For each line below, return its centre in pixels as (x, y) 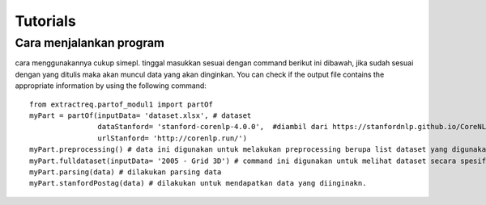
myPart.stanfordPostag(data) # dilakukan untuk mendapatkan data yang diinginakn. (198, 183)
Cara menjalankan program (90, 43)
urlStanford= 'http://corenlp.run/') (172, 138)
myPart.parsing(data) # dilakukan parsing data (126, 172)
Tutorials (45, 21)
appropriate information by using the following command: (111, 86)
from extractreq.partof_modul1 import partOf (122, 104)
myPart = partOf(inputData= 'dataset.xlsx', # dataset (141, 115)
